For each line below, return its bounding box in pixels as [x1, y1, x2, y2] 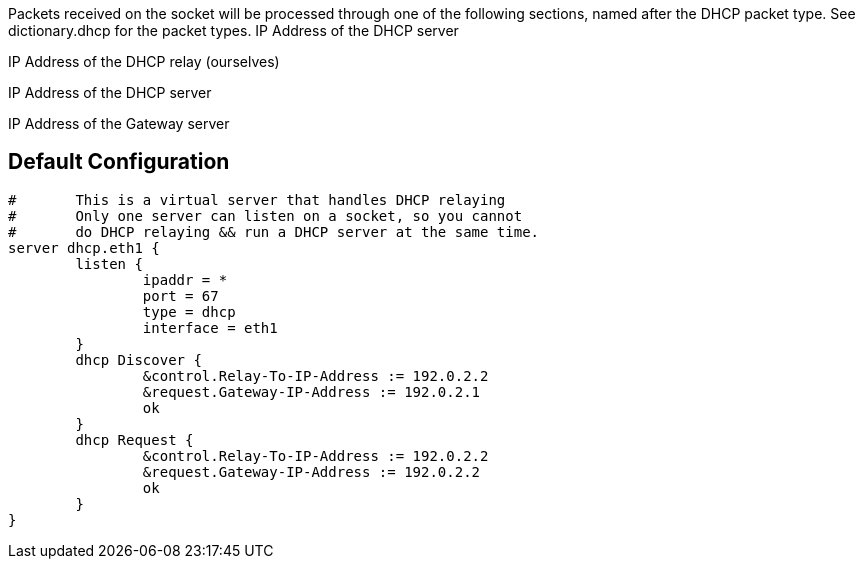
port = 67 [142, 287, 219, 304]
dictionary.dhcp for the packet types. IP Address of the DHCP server [8, 22, 459, 39]
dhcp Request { [75, 431, 194, 448]
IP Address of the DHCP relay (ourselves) [8, 53, 280, 70]
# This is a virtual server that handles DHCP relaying [8, 191, 506, 208]
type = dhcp [142, 303, 236, 320]
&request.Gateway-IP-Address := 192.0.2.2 [142, 463, 481, 480]
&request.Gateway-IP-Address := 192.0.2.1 [142, 383, 481, 400]
